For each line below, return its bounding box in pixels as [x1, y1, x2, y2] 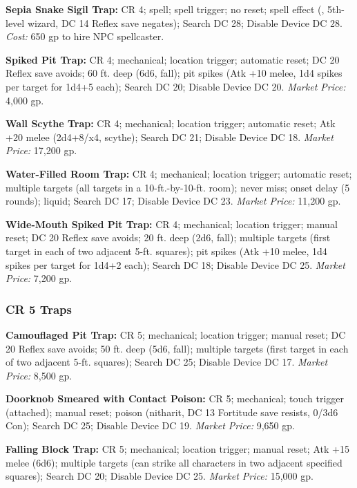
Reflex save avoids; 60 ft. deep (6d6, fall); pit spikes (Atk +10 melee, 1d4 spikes [6, 66, 342, 80]
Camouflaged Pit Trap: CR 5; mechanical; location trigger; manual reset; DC [6, 327, 346, 341]
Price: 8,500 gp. [6, 368, 73, 382]
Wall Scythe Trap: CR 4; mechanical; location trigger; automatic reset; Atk [6, 116, 336, 131]
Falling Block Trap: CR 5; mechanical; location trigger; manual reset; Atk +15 [6, 442, 349, 456]
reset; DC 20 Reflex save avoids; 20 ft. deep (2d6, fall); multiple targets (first [6, 230, 331, 245]
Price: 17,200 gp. [6, 143, 77, 158]
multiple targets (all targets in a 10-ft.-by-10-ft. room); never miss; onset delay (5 [6, 180, 350, 194]
